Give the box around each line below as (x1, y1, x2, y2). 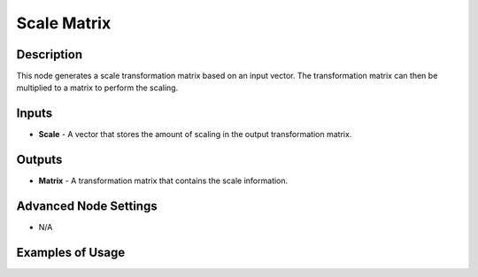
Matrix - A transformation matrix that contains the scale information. (38, 175, 289, 186)
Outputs (16, 152, 63, 167)
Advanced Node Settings (16, 199, 158, 214)
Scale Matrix (16, 13, 112, 33)
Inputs (16, 106, 53, 121)
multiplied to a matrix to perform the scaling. (16, 82, 179, 93)
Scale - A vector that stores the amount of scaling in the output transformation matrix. (38, 129, 352, 140)
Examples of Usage (16, 244, 126, 260)
